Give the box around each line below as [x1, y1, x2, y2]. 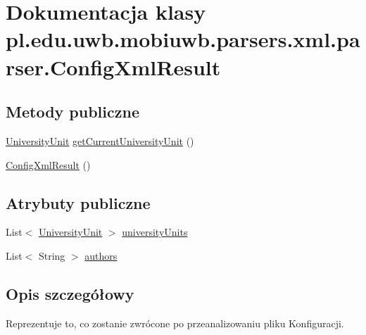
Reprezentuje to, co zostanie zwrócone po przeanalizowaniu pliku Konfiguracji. [6, 315, 344, 330]
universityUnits [122, 225, 188, 239]
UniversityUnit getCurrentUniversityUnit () [6, 133, 194, 148]
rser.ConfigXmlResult [6, 52, 221, 81]
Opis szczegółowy [6, 282, 134, 304]
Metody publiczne [6, 101, 139, 122]
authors [84, 248, 118, 263]
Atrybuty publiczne [6, 191, 151, 213]
